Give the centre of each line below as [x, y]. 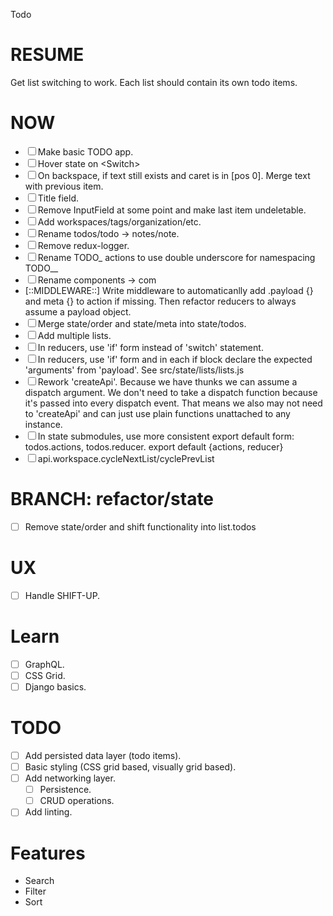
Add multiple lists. [74, 335]
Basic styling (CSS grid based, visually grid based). [130, 767]
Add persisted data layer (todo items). [103, 755]
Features [48, 853]
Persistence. [65, 790]
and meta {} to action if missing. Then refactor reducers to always [160, 301]
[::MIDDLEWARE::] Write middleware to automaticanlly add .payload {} [169, 290]
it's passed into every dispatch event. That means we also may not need [173, 403]
